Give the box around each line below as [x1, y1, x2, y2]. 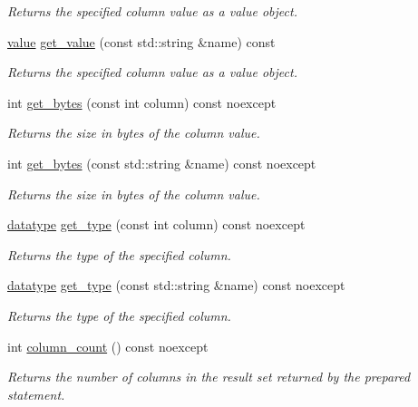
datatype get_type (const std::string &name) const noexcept [7, 276, 345, 295]
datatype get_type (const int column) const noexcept [7, 215, 306, 234]
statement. [7, 384, 65, 403]
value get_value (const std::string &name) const [7, 32, 276, 51]
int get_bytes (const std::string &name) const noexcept [7, 153, 316, 172]
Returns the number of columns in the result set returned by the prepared [7, 367, 411, 386]
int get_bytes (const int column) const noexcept [7, 92, 277, 111]
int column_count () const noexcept [7, 336, 209, 355]
